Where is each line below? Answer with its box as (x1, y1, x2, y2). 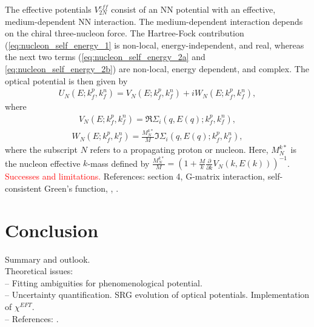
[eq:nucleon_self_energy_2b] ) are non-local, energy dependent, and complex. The (5, 62, 309, 75)
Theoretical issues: (5, 265, 73, 277)
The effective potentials (5, 3, 92, 15)
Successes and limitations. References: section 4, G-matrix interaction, (5, 170, 266, 183)
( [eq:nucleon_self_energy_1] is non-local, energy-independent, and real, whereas (5, 38, 304, 51)
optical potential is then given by (5, 74, 128, 87)
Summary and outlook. (5, 252, 90, 265)
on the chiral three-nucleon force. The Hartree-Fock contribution (5, 27, 244, 39)
